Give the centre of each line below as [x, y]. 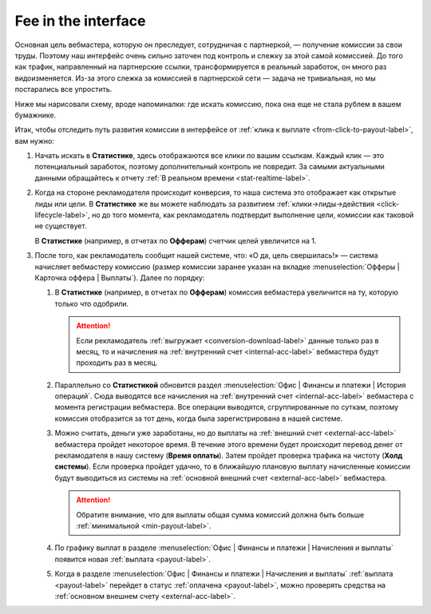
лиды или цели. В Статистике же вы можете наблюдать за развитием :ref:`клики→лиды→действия [205, 204]
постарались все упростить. [63, 89]
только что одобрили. [92, 303]
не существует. [61, 226]
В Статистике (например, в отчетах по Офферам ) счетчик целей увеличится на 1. [176, 240]
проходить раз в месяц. [117, 362]
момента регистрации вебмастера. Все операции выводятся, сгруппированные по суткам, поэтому [227, 407]
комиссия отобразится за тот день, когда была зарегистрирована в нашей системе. [199, 418]
